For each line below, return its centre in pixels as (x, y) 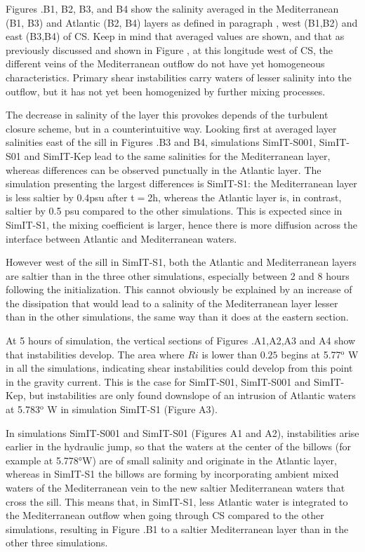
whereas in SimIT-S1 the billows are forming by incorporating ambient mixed (172, 474)
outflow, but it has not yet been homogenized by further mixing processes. (166, 91)
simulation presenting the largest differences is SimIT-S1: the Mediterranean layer (181, 183)
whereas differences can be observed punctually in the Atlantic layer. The (164, 169)
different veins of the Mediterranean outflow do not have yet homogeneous (165, 63)
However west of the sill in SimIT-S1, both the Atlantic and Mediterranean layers (181, 262)
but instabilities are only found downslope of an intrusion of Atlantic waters (192, 395)
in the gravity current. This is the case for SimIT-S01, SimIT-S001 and (158, 381)
